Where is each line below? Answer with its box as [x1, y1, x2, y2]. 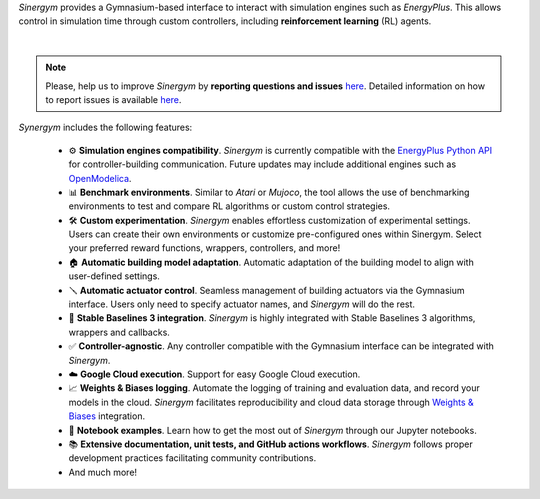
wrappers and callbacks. [68, 326, 170, 338]
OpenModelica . [68, 172, 132, 184]
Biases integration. [68, 410, 145, 422]
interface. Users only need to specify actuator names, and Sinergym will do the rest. [68, 298, 415, 310]
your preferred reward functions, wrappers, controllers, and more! [68, 242, 341, 254]
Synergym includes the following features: [18, 121, 193, 134]
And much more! [68, 466, 138, 478]
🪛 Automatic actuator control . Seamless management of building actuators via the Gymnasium [68, 284, 465, 296]
